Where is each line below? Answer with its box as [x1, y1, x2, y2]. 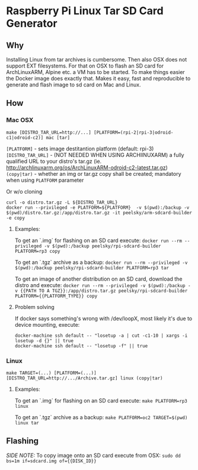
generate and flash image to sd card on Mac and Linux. [6, 81, 141, 88]
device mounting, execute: [14, 321, 80, 328]
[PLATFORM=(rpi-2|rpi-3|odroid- [94, 129, 174, 136]
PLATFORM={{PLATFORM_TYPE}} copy [14, 293, 98, 299]
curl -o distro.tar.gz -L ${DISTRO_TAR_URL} [6, 199, 118, 205]
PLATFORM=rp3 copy [14, 248, 60, 254]
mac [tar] [46, 134, 70, 140]
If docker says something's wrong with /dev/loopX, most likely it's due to [14, 315, 193, 322]
